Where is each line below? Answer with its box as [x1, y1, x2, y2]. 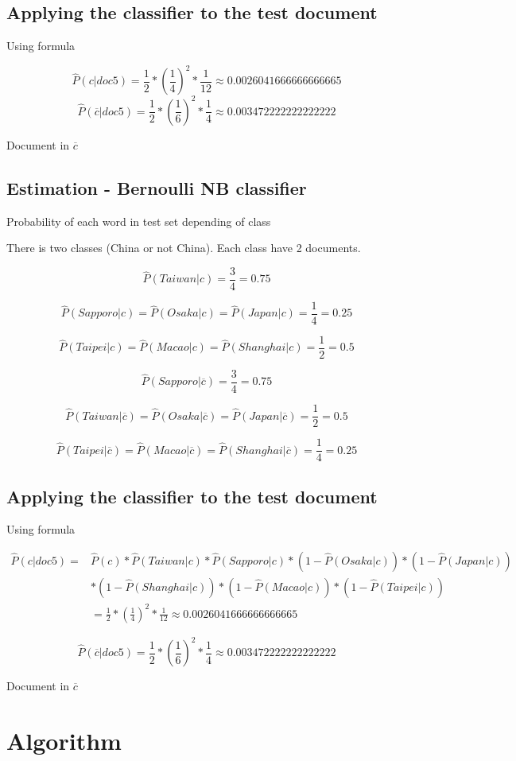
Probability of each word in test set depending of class [6, 212, 271, 229]
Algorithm [6, 724, 122, 756]
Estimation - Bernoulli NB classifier [6, 175, 307, 200]
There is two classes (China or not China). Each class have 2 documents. [6, 239, 361, 256]
